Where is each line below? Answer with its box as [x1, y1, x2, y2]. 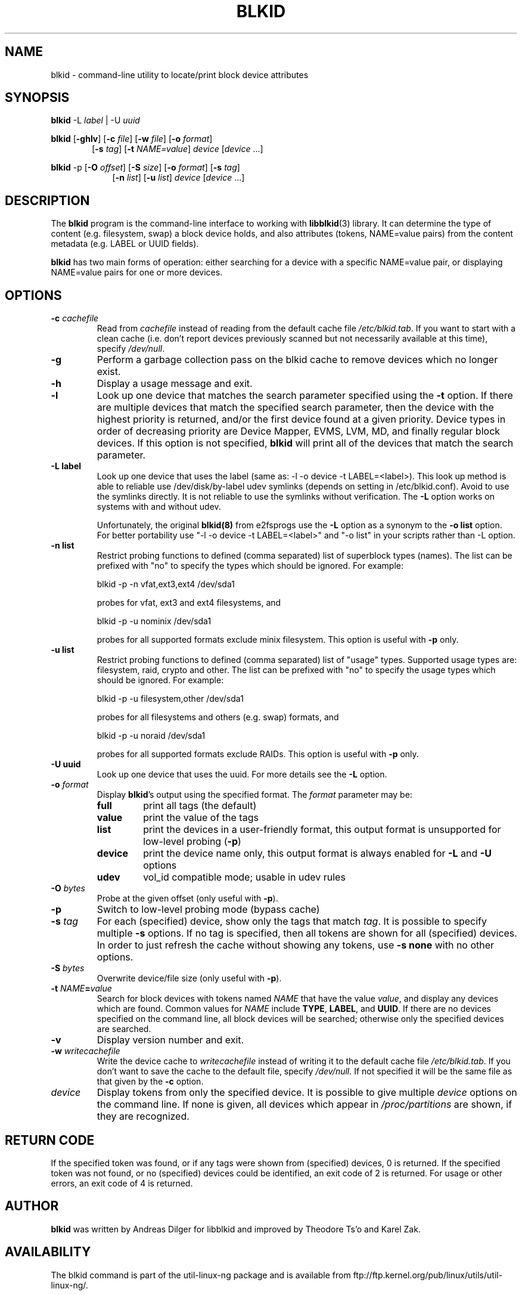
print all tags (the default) [143, 800, 257, 812]
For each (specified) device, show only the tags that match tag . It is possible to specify [97, 915, 487, 928]
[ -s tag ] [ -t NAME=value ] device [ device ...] [92, 144, 263, 154]
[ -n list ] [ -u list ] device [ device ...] [112, 172, 245, 183]
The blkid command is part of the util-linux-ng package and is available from [51, 1269, 351, 1280]
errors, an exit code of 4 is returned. [51, 1178, 193, 1188]
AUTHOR [5, 1198, 59, 1214]
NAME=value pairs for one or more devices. [51, 267, 223, 278]
